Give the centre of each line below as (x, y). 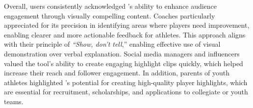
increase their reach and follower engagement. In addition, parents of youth (117, 73)
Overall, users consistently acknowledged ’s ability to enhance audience (111, 6)
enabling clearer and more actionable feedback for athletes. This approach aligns (125, 34)
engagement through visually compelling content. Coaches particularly (110, 15)
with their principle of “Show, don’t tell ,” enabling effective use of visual (112, 44)
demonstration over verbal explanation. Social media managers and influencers (122, 53)
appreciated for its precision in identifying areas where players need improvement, (127, 25)
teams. (14, 101)
